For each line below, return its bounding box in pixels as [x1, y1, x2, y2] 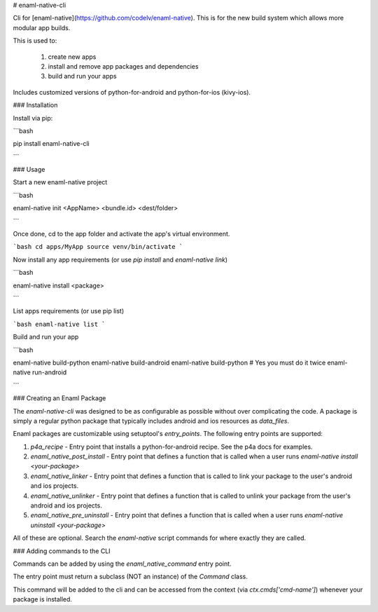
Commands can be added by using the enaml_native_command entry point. [13, 559, 232, 568]
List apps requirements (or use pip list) [13, 307, 125, 315]
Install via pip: [13, 114, 53, 122]
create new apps [48, 53, 97, 61]
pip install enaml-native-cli [13, 140, 90, 148]
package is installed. [13, 595, 73, 604]
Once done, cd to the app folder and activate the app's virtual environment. [13, 230, 230, 238]
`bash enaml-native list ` [13, 320, 106, 328]
